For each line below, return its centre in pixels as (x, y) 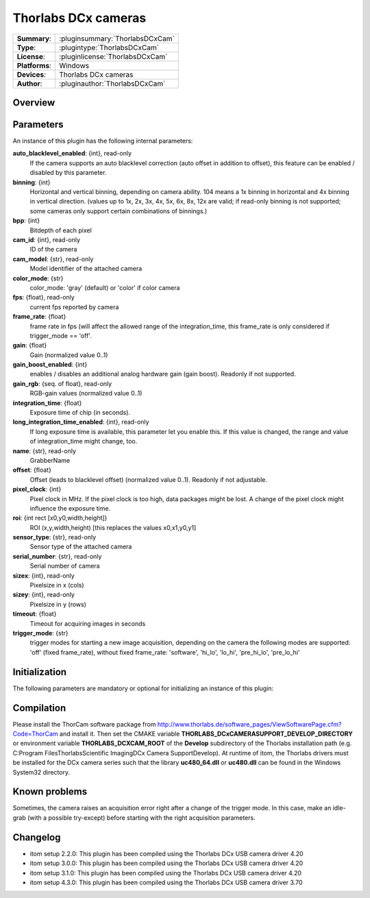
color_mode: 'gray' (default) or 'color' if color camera (105, 287)
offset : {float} (32, 470)
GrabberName (50, 460)
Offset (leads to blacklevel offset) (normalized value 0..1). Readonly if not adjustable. (148, 479)
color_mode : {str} (38, 278)
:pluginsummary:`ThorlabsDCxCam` (117, 38)
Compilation (39, 708)
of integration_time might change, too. (84, 441)
